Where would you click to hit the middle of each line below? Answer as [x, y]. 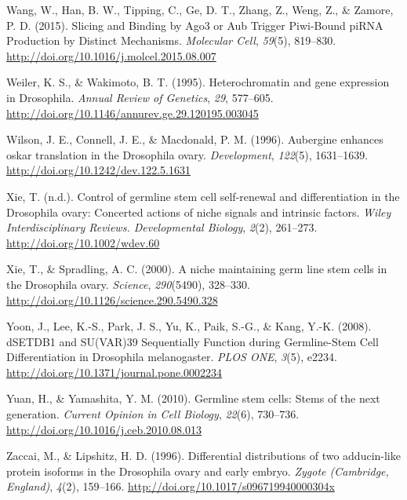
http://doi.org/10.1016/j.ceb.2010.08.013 [104, 429]
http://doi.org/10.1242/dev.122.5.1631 [98, 170]
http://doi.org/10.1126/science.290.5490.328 [112, 299]
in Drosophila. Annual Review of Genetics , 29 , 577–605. [140, 97]
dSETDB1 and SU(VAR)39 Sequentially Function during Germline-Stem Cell [193, 341]
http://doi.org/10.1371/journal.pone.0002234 [114, 372]
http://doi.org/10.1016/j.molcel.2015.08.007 [111, 55]
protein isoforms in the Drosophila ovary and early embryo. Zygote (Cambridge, [198, 471]
